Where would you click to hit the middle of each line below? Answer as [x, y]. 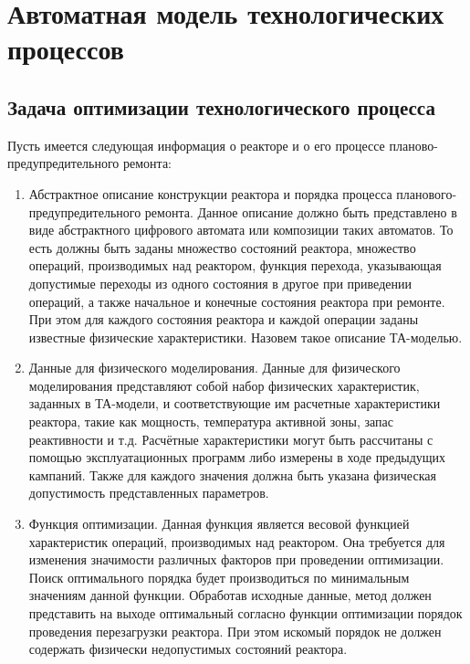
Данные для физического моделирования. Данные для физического [214, 368]
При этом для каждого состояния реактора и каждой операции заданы [224, 319]
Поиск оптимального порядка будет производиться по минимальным [219, 577]
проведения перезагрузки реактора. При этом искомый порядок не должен [235, 631]
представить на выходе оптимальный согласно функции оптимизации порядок [245, 613]
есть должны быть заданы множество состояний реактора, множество [222, 247]
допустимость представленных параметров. [149, 493]
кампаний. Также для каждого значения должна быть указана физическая [232, 474]
